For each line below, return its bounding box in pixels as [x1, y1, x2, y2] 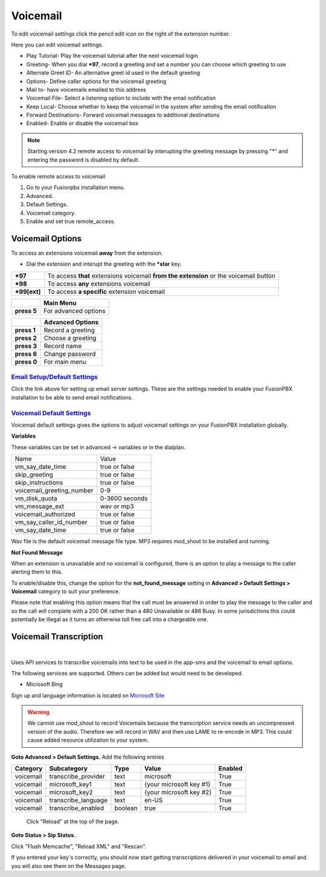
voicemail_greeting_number [14, 486, 94, 495]
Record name [43, 342, 82, 350]
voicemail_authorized [14, 510, 75, 518]
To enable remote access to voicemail [11, 173, 106, 180]
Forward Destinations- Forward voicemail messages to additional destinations [26, 112, 220, 119]
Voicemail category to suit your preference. [11, 588, 121, 595]
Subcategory [49, 764, 88, 773]
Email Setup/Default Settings [11, 373, 98, 381]
